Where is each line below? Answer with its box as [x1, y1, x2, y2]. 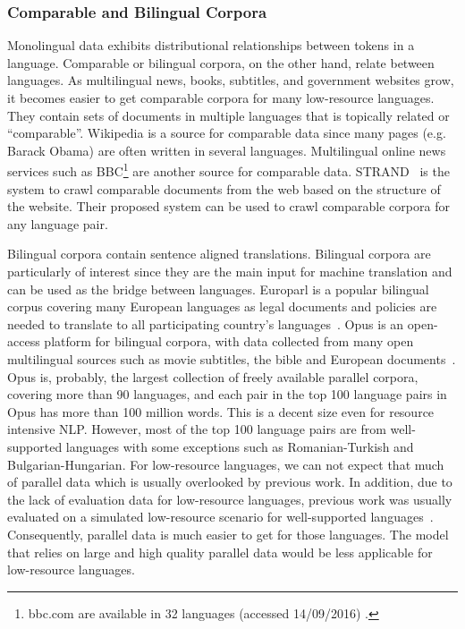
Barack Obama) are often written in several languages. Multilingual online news [7, 140, 446, 159]
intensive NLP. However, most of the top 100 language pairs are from [7, 420, 386, 438]
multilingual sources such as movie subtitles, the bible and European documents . [7, 349, 456, 368]
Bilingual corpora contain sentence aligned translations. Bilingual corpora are [7, 244, 431, 263]
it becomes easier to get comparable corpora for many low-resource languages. [7, 89, 435, 106]
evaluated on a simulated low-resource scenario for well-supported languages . [7, 507, 434, 526]
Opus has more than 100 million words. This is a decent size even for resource [7, 402, 435, 421]
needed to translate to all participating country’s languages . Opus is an [7, 314, 404, 333]
